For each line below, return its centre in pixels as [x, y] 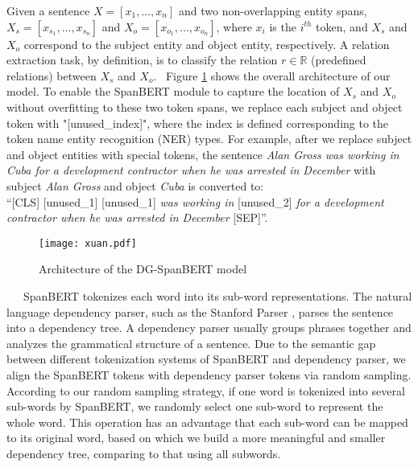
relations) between [52, 75]
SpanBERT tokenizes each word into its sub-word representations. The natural [217, 295]
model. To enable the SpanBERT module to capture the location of [173, 91]
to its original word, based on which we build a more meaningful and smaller [196, 438]
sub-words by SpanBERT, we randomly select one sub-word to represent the [195, 406]
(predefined [339, 60]
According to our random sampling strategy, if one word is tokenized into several [206, 390]
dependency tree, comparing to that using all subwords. [144, 453]
